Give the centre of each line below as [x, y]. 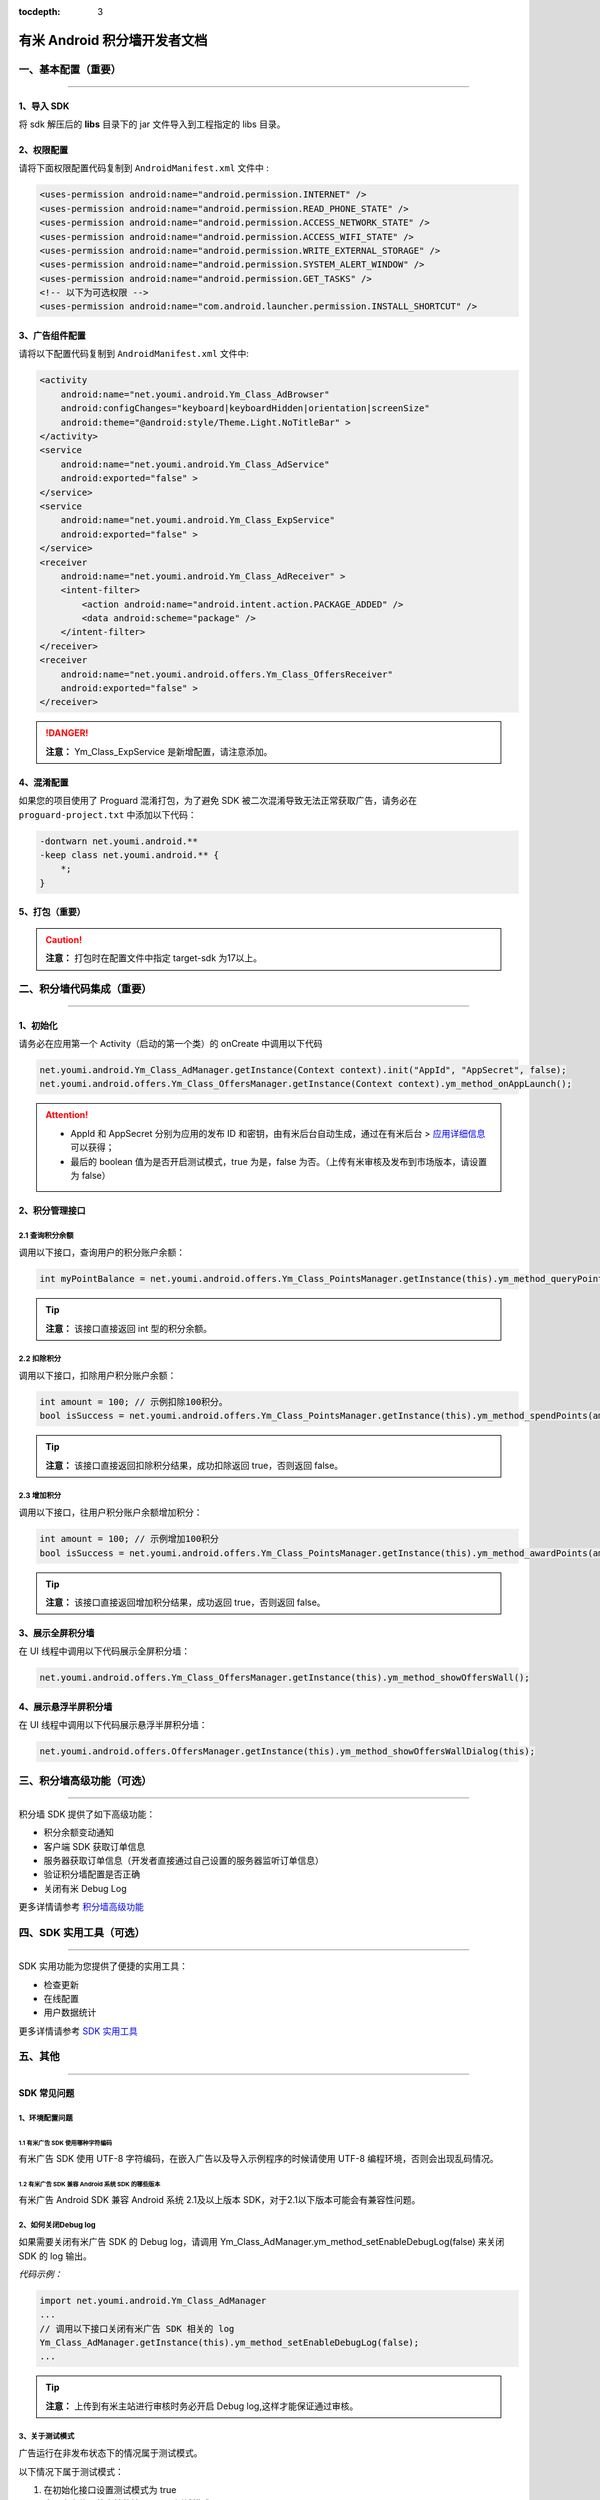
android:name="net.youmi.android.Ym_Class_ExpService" [197, 520]
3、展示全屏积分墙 [56, 1632]
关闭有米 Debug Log [85, 1888]
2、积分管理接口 [52, 1210]
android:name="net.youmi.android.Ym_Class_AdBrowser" [195, 394]
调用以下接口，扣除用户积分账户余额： [97, 1376]
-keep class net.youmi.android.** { [129, 854]
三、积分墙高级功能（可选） [85, 1780]
